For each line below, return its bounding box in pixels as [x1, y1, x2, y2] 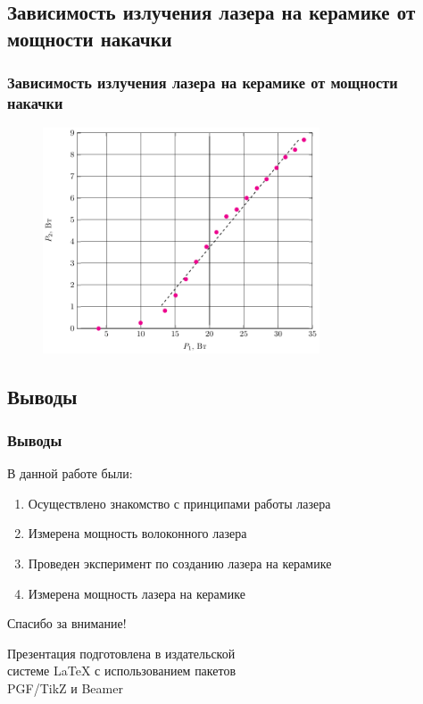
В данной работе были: [7, 464, 133, 483]
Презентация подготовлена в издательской [7, 643, 236, 662]
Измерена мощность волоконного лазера [28, 524, 247, 542]
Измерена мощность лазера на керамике [28, 584, 245, 602]
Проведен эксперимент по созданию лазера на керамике [28, 553, 332, 572]
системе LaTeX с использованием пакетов [7, 661, 236, 680]
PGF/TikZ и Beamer [7, 678, 123, 697]
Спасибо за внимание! [7, 614, 127, 633]
